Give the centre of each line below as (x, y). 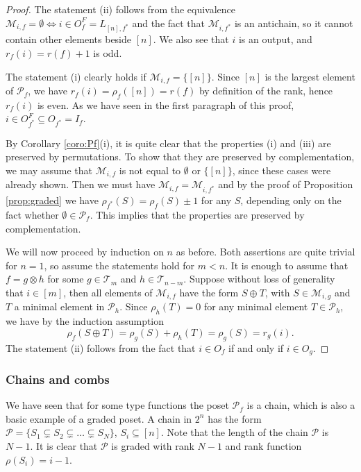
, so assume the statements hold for (119, 265)
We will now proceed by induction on (85, 252)
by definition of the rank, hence (266, 91)
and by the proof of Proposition (286, 184)
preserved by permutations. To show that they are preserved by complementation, (180, 157)
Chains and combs (58, 379)
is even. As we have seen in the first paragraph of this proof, (166, 104)
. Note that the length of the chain (234, 432)
